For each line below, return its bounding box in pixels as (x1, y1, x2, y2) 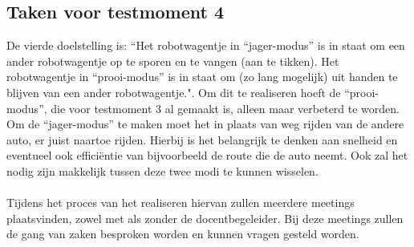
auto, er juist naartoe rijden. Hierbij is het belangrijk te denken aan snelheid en (6, 131, 398, 148)
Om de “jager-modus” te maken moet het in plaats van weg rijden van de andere (6, 115, 404, 132)
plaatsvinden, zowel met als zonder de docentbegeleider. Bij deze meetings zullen (6, 209, 404, 226)
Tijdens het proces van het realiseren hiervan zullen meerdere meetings (6, 194, 355, 211)
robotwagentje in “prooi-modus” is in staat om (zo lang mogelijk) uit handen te (6, 68, 398, 85)
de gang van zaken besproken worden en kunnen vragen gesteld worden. (6, 225, 359, 242)
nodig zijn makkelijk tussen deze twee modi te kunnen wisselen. (6, 162, 319, 179)
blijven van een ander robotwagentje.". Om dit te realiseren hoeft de (6, 83, 341, 100)
